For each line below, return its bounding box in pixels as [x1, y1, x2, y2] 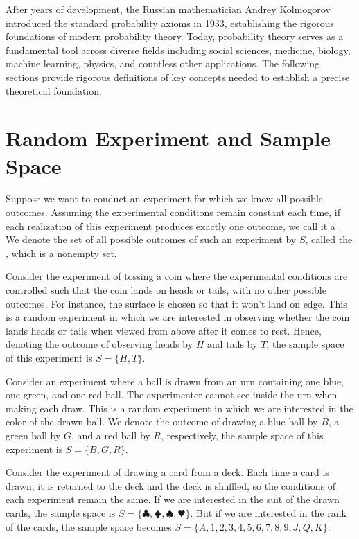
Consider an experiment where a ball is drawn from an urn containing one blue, [6, 373, 344, 388]
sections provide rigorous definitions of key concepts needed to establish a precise [6, 69, 350, 84]
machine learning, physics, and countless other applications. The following [6, 56, 320, 71]
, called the [305, 232, 353, 247]
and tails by [207, 337, 258, 351]
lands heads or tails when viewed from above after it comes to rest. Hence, [6, 323, 322, 337]
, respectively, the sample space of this [160, 427, 324, 442]
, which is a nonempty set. [6, 245, 117, 260]
